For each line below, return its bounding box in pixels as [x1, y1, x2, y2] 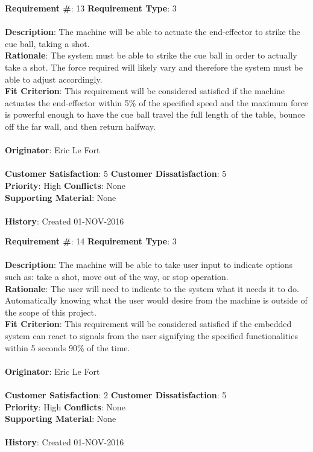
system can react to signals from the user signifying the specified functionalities [5, 329, 299, 342]
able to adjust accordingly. [5, 72, 103, 85]
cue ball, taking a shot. [5, 37, 90, 49]
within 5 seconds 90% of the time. [5, 341, 130, 354]
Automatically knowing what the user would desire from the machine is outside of [5, 294, 308, 307]
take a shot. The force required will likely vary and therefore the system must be [5, 60, 303, 73]
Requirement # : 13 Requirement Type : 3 [5, 2, 177, 14]
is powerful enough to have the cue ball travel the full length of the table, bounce [5, 108, 305, 121]
